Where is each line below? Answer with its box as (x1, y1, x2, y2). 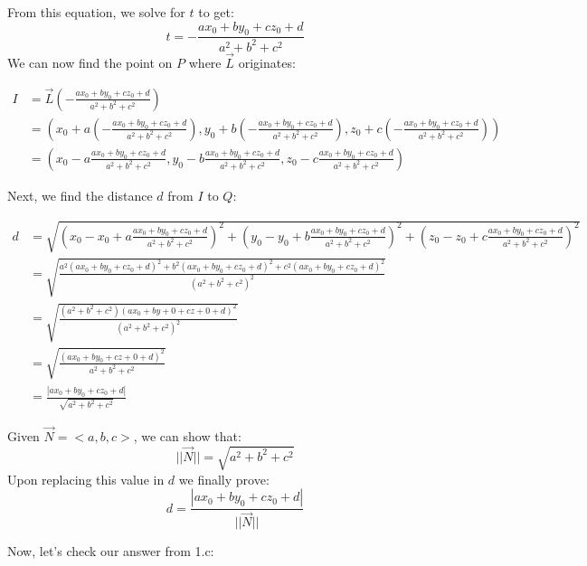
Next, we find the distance (7, 185, 153, 204)
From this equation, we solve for (7, 3, 185, 21)
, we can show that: (133, 427, 241, 446)
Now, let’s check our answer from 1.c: (7, 542, 214, 561)
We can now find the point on (7, 52, 173, 71)
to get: (198, 3, 234, 21)
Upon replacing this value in (7, 469, 165, 488)
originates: (238, 52, 296, 71)
